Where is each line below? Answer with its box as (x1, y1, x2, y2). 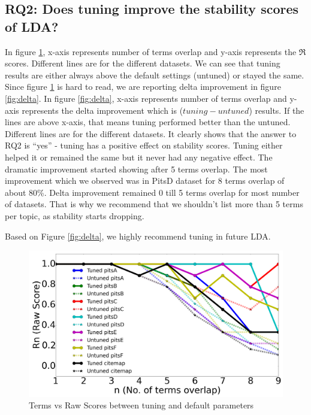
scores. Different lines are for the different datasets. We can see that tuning (5, 57, 280, 69)
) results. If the (249, 104, 304, 116)
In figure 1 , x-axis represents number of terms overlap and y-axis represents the (5, 45, 297, 57)
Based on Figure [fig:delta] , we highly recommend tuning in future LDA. (5, 229, 271, 242)
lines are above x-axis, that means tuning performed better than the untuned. (5, 116, 291, 128)
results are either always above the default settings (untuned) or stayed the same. (5, 68, 304, 81)
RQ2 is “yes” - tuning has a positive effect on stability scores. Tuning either (5, 139, 283, 152)
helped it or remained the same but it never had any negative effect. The (5, 150, 273, 163)
